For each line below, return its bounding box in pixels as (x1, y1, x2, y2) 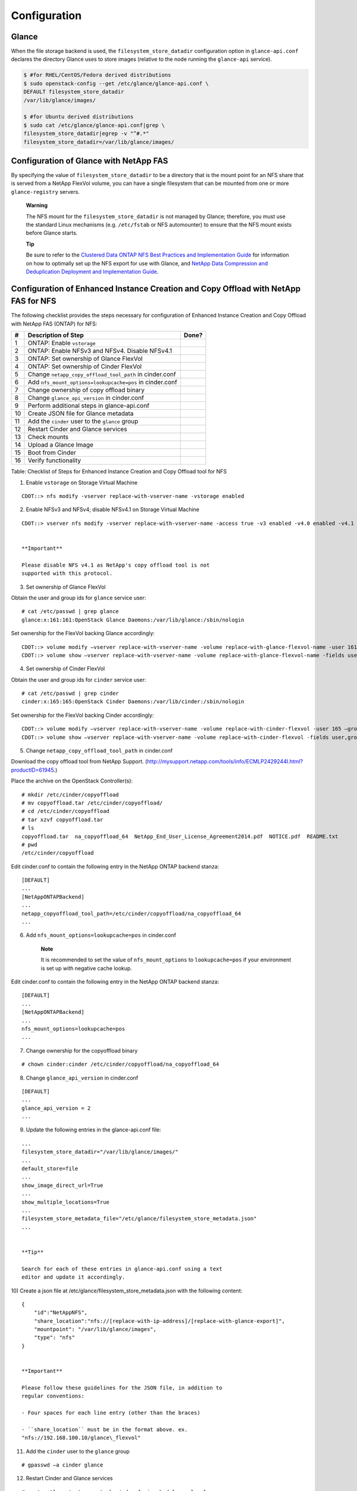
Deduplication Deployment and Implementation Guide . (26, 268, 159, 275)
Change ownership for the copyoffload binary (26, 1047, 138, 1054)
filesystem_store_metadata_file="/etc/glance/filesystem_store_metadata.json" (21, 1215, 257, 1222)
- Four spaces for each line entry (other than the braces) (21, 1409, 201, 1416)
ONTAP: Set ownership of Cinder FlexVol (27, 363, 142, 371)
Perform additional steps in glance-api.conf (27, 401, 150, 410)
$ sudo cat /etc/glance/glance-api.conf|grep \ (23, 122, 165, 128)
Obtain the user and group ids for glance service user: (11, 594, 146, 601)
